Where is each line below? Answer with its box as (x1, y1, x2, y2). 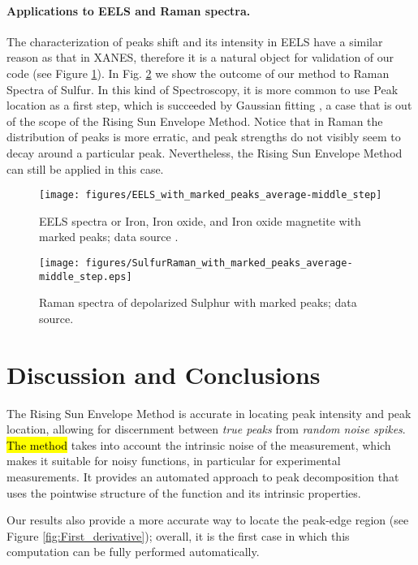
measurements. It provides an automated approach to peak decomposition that (6, 468, 399, 485)
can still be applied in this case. (6, 160, 164, 177)
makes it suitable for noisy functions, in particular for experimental (6, 452, 341, 469)
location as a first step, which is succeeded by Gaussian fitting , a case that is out (6, 97, 412, 114)
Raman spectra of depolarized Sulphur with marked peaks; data (39, 294, 357, 311)
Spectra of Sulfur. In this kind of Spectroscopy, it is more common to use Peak (6, 80, 399, 97)
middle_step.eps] (39, 270, 132, 282)
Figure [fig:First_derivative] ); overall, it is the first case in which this (6, 527, 350, 544)
